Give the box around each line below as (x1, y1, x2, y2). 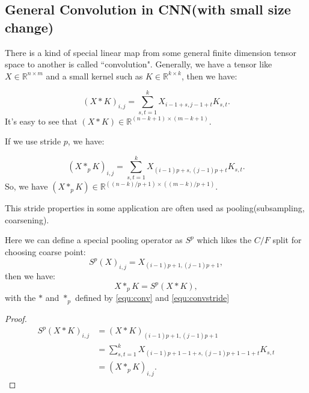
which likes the (197, 234, 252, 246)
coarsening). (5, 213, 49, 226)
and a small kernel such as (46, 69, 143, 82)
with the (5, 291, 36, 304)
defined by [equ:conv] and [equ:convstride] (75, 291, 230, 304)
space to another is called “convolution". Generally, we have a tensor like (5, 58, 272, 70)
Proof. (5, 312, 27, 324)
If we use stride (5, 135, 61, 147)
